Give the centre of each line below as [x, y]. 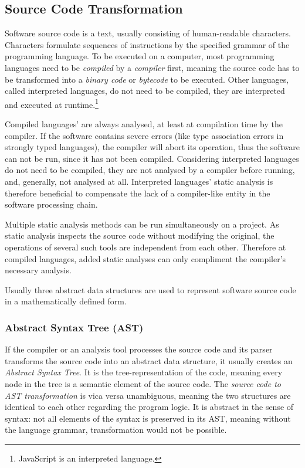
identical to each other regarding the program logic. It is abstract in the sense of [149, 407]
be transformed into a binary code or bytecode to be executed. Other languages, [147, 79]
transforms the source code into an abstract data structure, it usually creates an [149, 360]
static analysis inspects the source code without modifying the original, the [140, 235]
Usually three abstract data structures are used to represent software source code [150, 289]
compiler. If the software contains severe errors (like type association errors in [144, 135]
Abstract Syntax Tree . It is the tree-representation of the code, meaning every [144, 372]
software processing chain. [51, 204]
